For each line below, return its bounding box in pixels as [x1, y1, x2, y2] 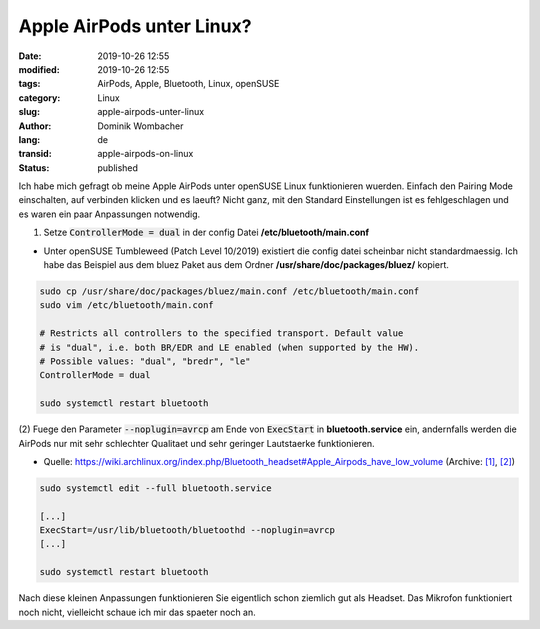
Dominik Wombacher [97, 120, 184, 132]
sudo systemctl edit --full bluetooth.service [39, 482, 272, 494]
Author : [18, 120, 52, 132]
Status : [18, 161, 50, 174]
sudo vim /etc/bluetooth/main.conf [39, 300, 214, 311]
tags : [18, 78, 41, 90]
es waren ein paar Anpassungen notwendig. [18, 208, 201, 220]
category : [18, 91, 61, 104]
